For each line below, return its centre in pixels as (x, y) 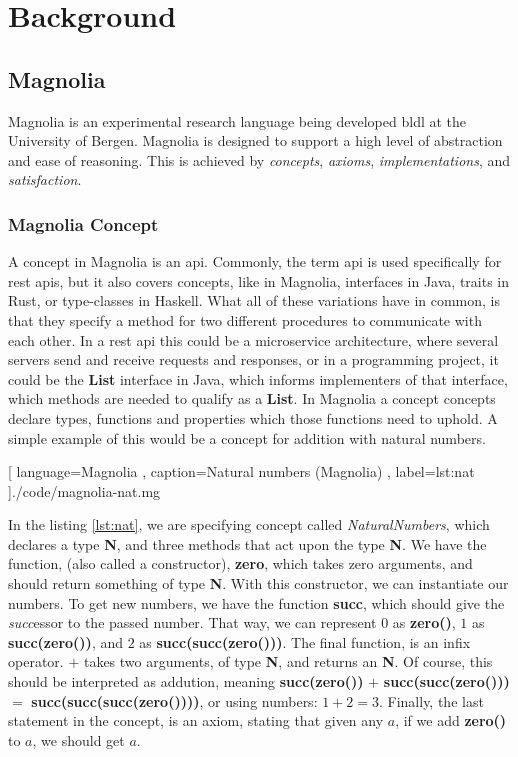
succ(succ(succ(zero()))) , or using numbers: (174, 700)
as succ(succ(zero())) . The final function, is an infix (305, 641)
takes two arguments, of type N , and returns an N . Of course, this (288, 661)
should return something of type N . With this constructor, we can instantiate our (258, 583)
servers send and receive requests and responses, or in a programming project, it (253, 359)
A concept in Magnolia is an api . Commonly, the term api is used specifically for (255, 261)
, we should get (78, 739)
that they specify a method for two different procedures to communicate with (245, 319)
